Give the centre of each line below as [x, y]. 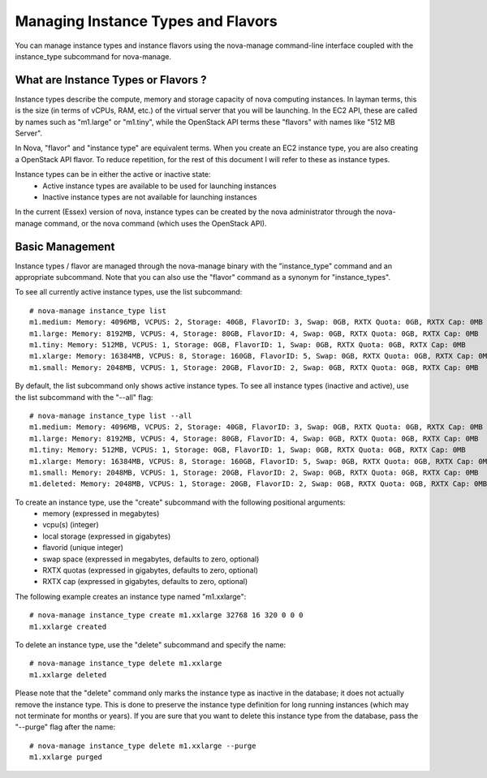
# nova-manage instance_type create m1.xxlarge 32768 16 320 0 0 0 [166, 615]
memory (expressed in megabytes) [101, 514]
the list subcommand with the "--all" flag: [84, 397]
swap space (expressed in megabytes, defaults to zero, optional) [151, 559]
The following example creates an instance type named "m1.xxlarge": [131, 596]
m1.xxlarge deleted [68, 675]
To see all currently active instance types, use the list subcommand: [129, 292]
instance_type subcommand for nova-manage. [93, 56]
